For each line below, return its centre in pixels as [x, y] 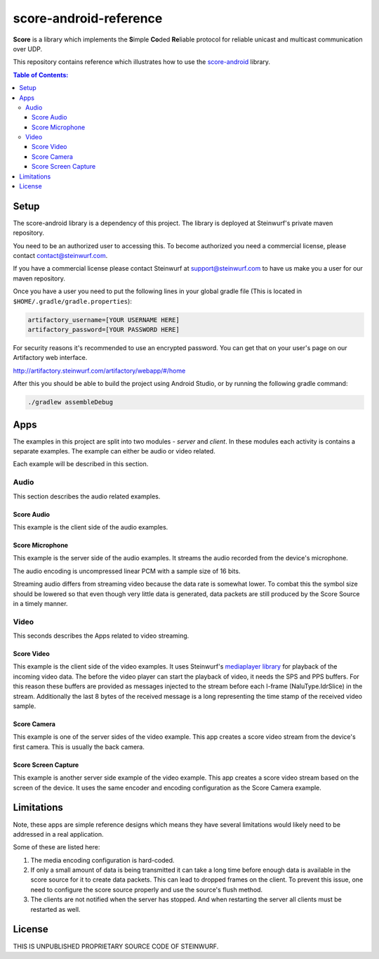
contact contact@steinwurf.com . [60, 256]
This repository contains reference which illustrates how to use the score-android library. [141, 62]
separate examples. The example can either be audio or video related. [114, 451]
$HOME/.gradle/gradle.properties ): [73, 301]
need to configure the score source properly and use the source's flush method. [147, 889]
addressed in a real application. [59, 834]
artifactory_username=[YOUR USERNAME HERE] [104, 320]
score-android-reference [88, 18]
